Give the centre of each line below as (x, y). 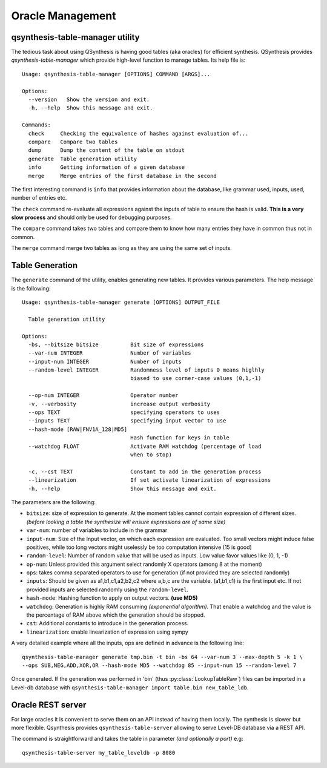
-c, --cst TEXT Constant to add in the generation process (145, 471)
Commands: (36, 125)
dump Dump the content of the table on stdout (106, 150)
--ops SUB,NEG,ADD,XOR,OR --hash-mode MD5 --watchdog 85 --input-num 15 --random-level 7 (159, 665)
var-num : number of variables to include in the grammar (97, 530)
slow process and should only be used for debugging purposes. (91, 217)
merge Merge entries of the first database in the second (123, 176)
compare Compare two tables (73, 142)
